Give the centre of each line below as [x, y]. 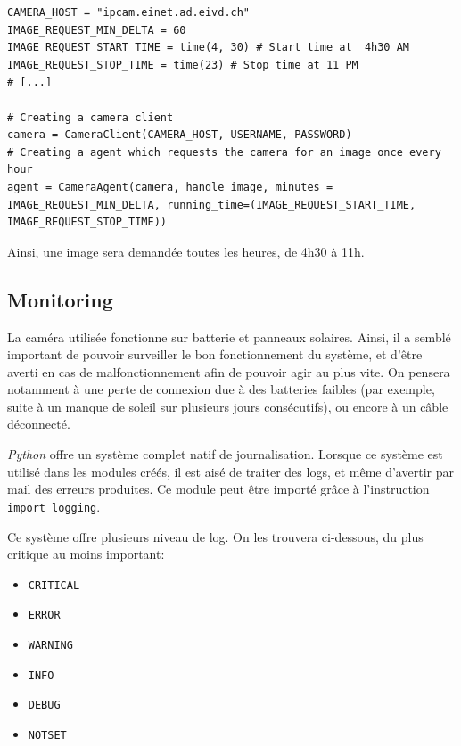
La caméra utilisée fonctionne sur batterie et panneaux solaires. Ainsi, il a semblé [229, 336]
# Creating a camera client [91, 117]
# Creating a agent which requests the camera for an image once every [224, 152]
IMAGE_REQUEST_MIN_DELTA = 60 [97, 30]
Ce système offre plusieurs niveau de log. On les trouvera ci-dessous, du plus [215, 536]
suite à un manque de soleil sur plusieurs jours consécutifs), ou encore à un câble [228, 406]
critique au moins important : [86, 554]
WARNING [50, 646]
